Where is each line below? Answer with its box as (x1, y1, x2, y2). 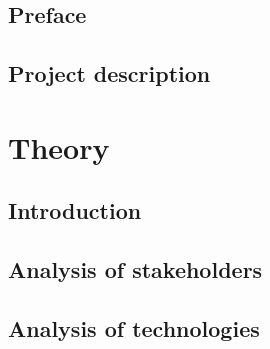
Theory (8, 126, 110, 167)
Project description (8, 58, 211, 89)
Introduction (8, 195, 142, 226)
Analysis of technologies (8, 312, 260, 343)
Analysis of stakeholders (8, 254, 263, 285)
